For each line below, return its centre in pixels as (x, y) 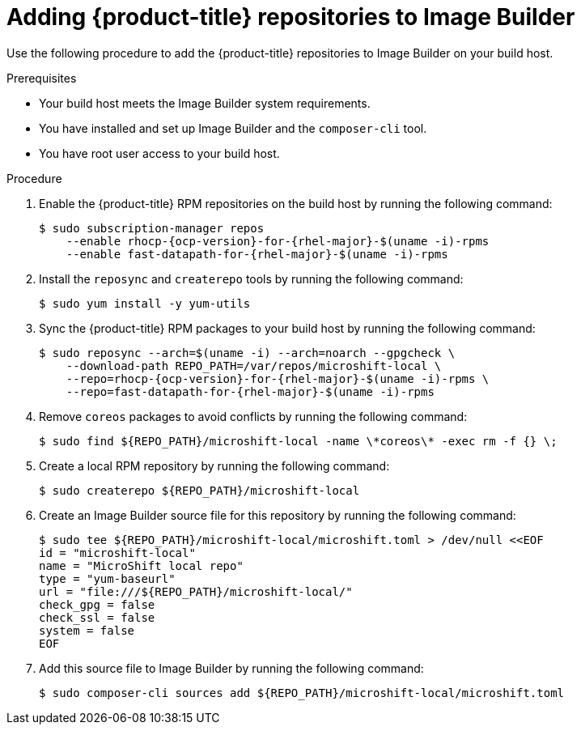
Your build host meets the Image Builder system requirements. (205, 103)
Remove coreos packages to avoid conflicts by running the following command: (253, 416)
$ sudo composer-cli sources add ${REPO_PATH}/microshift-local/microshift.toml (302, 693)
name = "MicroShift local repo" (141, 565)
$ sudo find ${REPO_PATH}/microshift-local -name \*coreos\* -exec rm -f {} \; (298, 441)
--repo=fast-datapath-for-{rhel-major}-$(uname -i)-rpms (250, 391)
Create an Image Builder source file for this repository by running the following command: (278, 515)
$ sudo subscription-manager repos (152, 228)
